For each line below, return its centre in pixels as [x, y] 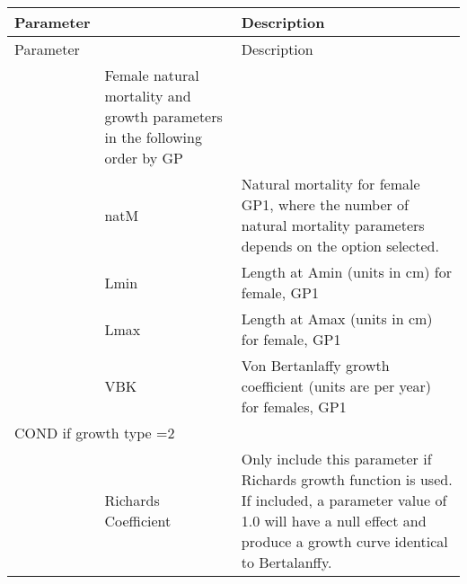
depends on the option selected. [340, 246]
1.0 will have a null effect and [334, 521]
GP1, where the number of [325, 204]
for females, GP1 [294, 407]
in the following [153, 137]
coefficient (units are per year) [336, 386]
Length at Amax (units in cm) [337, 319]
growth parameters [163, 116]
